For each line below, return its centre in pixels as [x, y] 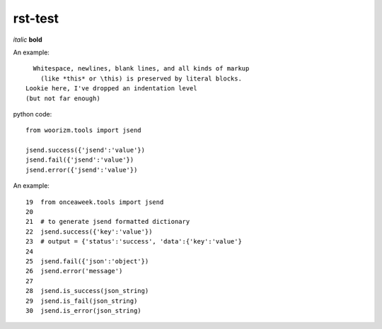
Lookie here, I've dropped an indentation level [111, 89]
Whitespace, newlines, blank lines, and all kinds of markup [141, 68]
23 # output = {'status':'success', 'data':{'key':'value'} [134, 241]
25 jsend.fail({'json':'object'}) [87, 261]
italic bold [28, 40]
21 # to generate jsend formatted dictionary [108, 222]
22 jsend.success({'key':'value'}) [89, 232]
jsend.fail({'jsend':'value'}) [80, 160]
